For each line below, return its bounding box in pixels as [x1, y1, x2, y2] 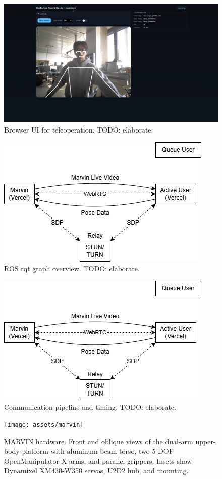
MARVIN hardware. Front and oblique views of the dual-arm [4, 436, 193, 446]
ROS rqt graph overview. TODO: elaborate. [4, 263, 140, 274]
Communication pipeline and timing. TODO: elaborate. [4, 402, 176, 412]
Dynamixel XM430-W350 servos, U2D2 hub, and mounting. [4, 465, 189, 476]
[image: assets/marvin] [4, 421, 84, 428]
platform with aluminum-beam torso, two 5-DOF [22, 446, 174, 456]
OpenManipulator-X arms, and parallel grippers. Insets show [4, 455, 192, 466]
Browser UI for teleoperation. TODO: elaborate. [4, 124, 153, 135]
